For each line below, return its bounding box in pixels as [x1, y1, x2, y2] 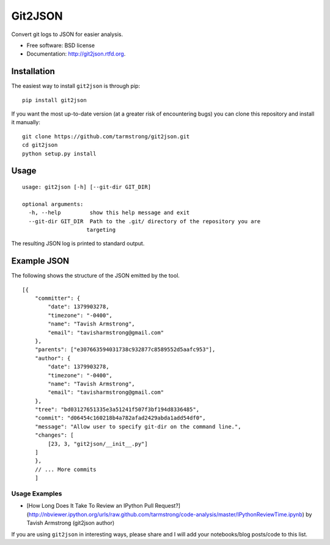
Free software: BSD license [26, 42, 95, 49]
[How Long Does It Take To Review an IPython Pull [26, 502, 154, 510]
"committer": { [34, 295, 81, 302]
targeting [86, 226, 116, 233]
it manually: [11, 119, 41, 126]
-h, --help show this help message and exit [28, 209, 190, 217]
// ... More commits [34, 465, 97, 473]
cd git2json [22, 141, 58, 149]
